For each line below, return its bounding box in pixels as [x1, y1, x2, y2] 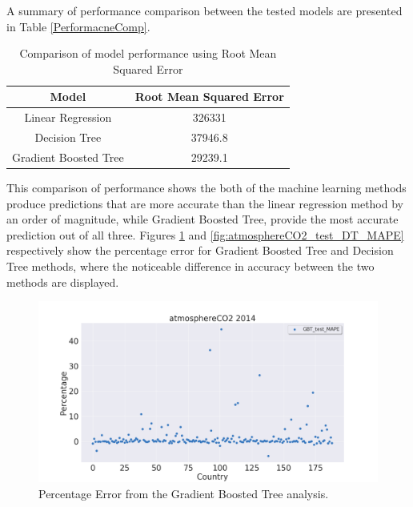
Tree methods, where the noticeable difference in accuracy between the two [6, 257, 375, 274]
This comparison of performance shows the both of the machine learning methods [6, 179, 407, 195]
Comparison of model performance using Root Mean [19, 45, 277, 62]
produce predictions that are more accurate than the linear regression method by [6, 195, 403, 211]
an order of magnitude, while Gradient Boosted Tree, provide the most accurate [6, 211, 399, 227]
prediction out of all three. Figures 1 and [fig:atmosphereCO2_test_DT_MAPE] [6, 226, 404, 243]
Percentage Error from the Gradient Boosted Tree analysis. [38, 485, 329, 501]
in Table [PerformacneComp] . [6, 18, 150, 34]
